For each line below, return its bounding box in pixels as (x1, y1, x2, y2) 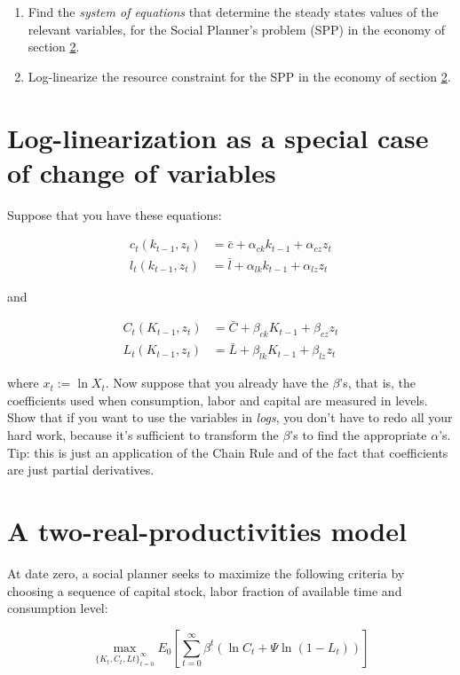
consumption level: (7, 599, 108, 617)
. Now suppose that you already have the (105, 373, 329, 392)
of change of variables (7, 153, 276, 190)
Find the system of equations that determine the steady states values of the (28, 3, 439, 20)
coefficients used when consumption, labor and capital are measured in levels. (7, 390, 428, 409)
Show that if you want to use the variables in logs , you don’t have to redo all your (7, 408, 453, 427)
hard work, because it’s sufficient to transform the (7, 426, 279, 444)
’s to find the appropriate (289, 426, 427, 444)
